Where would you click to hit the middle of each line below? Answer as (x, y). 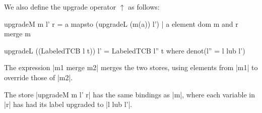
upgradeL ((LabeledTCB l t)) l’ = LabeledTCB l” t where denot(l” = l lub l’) (125, 50)
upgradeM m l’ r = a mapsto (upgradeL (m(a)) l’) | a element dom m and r (121, 23)
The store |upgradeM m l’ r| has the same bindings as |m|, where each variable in (129, 94)
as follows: (144, 7)
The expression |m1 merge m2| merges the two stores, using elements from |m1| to (131, 67)
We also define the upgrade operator (60, 7)
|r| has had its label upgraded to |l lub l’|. (68, 104)
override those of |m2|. (39, 77)
